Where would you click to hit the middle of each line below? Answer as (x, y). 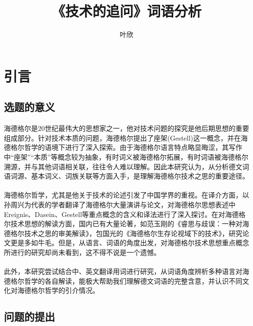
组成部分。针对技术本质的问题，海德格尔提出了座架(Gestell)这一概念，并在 (123, 137)
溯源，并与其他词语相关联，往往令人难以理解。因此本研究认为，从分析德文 (123, 166)
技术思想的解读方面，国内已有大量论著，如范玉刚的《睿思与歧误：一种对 (126, 224)
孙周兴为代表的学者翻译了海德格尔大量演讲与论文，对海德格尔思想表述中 (120, 205)
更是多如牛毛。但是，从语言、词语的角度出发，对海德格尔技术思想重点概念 (130, 243)
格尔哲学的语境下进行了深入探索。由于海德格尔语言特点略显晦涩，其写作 (126, 147)
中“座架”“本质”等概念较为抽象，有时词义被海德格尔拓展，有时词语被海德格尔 (126, 157)
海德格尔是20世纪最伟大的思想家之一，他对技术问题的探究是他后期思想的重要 (126, 128)
